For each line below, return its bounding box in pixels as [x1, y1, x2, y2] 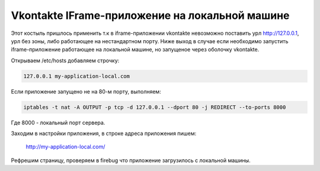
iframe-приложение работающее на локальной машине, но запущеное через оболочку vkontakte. [11, 46, 260, 53]
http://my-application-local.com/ [25, 143, 105, 150]
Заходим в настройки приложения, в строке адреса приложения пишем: [11, 130, 197, 137]
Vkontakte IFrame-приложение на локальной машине [11, 9, 290, 22]
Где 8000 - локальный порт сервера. [11, 119, 105, 126]
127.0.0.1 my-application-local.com [23, 73, 130, 79]
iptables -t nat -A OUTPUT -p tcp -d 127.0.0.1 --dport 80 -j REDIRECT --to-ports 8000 [23, 104, 286, 111]
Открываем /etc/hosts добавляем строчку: [11, 57, 120, 64]
